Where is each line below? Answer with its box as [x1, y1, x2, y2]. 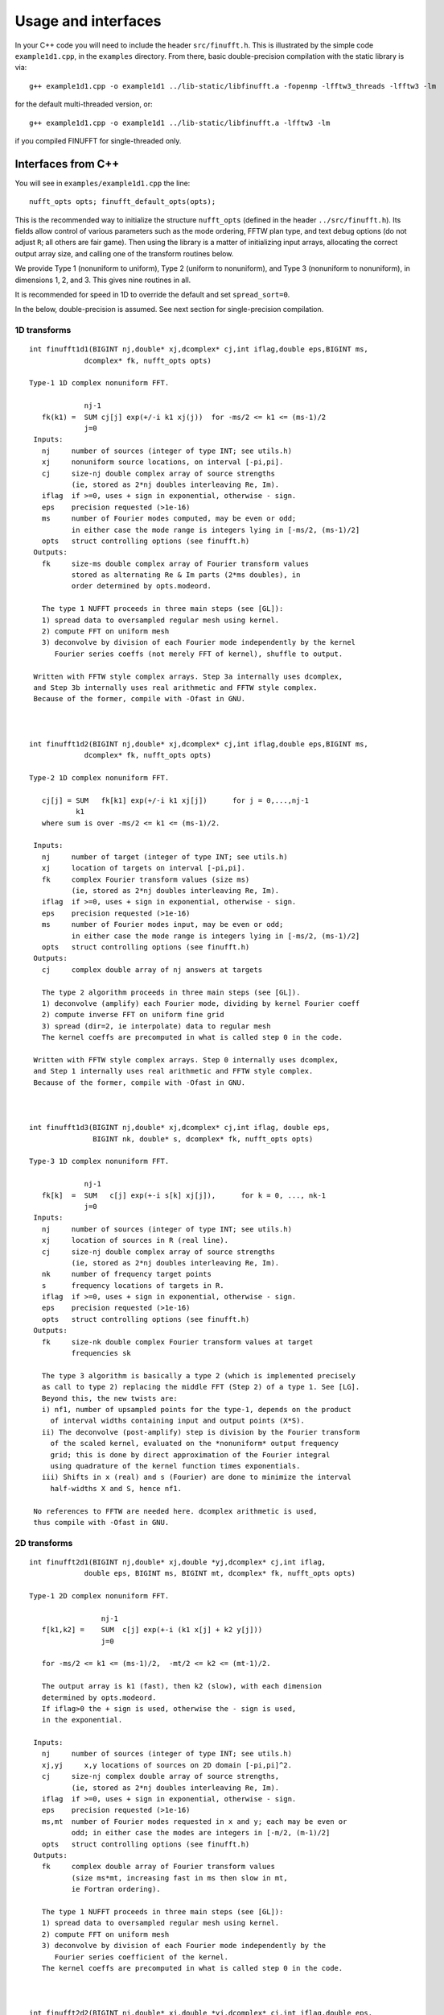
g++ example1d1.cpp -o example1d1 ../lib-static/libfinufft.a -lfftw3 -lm [29, 118, 331, 127]
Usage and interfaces [14, 12, 162, 30]
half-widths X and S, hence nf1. [50, 1484, 183, 1493]
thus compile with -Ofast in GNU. [33, 1518, 170, 1527]
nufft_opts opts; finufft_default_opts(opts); [29, 197, 216, 206]
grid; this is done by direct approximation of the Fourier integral [50, 1450, 331, 1459]
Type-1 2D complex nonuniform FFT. [29, 1592, 170, 1601]
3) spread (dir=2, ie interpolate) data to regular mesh [41, 1021, 271, 1031]
